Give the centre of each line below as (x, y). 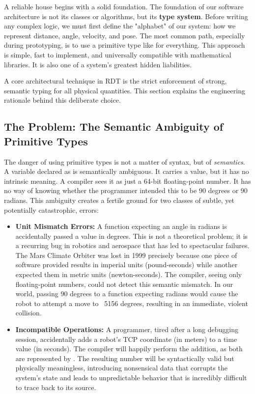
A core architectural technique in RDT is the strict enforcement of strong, (115, 81)
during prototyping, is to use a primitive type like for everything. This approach (125, 45)
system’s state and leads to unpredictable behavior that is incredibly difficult (131, 377)
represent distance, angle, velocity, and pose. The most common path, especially (125, 35)
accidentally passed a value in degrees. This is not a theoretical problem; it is (132, 236)
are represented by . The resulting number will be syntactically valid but (125, 358)
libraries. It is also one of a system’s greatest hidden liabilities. (98, 64)
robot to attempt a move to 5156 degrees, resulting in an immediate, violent (132, 303)
